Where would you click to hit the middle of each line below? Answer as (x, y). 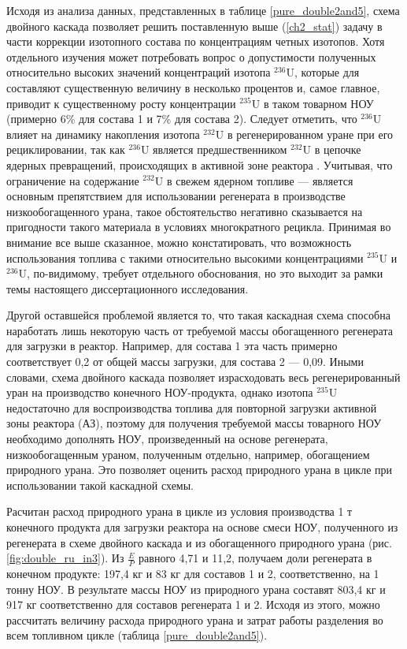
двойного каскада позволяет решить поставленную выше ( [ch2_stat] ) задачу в (194, 26)
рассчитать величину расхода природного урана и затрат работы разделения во (195, 619)
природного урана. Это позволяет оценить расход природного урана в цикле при (200, 470)
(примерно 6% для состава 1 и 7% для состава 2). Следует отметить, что (182, 119)
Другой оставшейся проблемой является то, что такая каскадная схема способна (198, 315)
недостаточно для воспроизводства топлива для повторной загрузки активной (192, 407)
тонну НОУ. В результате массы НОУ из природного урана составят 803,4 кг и (196, 589)
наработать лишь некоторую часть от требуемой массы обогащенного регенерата (200, 330)
